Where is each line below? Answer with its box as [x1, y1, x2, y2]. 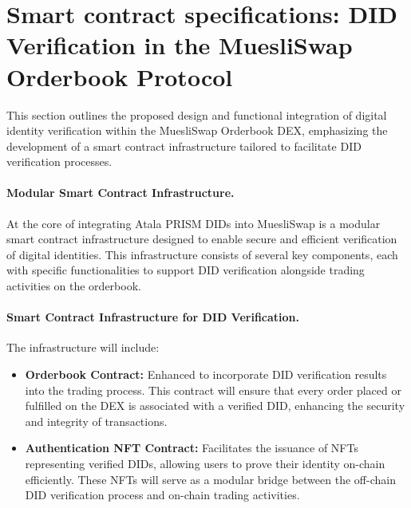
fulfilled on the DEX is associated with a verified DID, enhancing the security [25, 397, 405, 414]
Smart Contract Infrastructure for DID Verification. [6, 309, 300, 325]
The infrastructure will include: [6, 339, 160, 356]
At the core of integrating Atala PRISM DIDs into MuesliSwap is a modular [6, 215, 381, 231]
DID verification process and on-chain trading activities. [25, 486, 300, 503]
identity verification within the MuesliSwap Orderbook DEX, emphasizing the [6, 122, 388, 139]
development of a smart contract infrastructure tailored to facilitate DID [6, 137, 362, 154]
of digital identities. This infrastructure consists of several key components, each [6, 246, 398, 262]
